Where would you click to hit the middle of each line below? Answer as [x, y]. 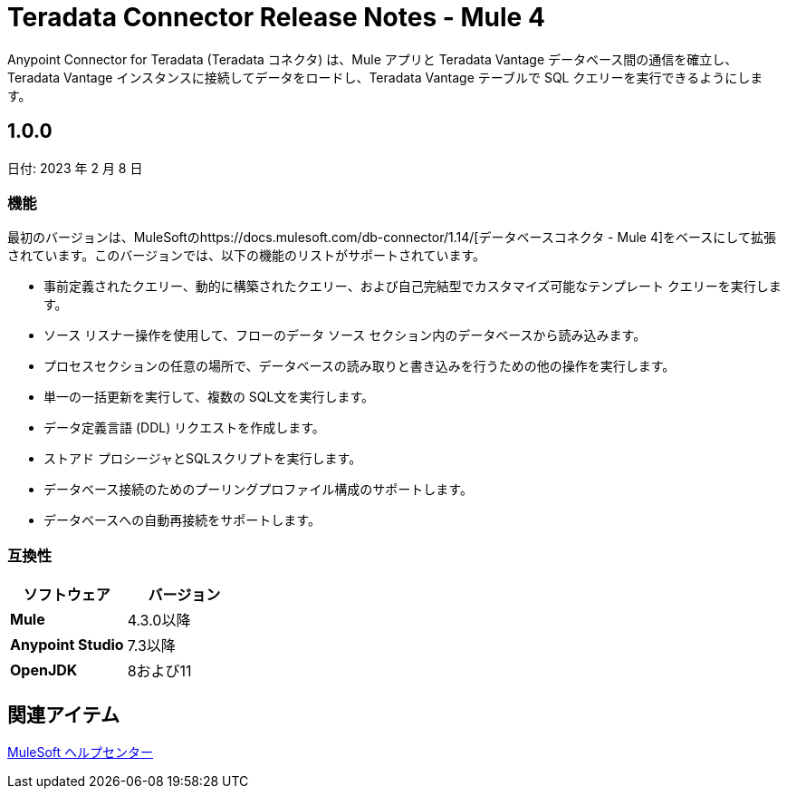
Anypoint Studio [67, 645]
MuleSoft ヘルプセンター [81, 752]
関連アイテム [63, 714]
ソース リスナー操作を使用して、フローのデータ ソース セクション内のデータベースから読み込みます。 [345, 335]
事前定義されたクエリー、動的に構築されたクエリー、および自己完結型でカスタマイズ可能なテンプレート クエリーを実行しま [413, 286]
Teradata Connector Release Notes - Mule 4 [276, 17]
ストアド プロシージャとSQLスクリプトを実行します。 [203, 459]
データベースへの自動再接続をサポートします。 [182, 520]
